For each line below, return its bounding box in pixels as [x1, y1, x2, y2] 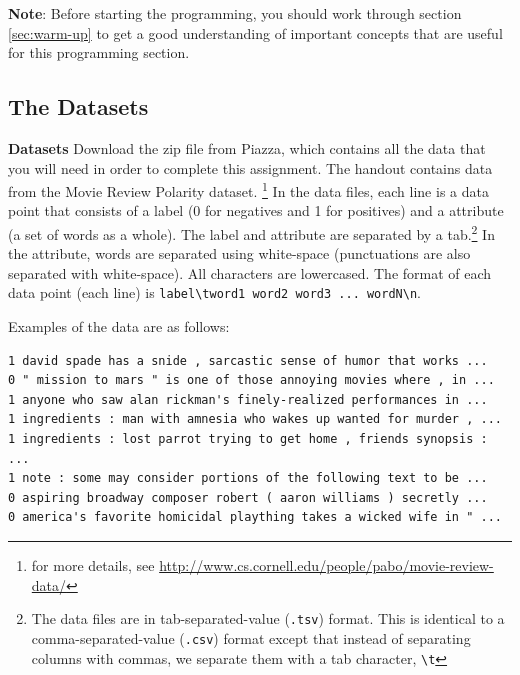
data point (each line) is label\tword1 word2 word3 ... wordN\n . [8, 282, 421, 303]
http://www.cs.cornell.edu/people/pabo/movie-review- [159, 555, 494, 576]
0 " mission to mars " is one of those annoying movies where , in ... [8, 373, 495, 388]
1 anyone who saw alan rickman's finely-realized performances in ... [8, 392, 488, 407]
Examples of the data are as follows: [8, 316, 230, 337]
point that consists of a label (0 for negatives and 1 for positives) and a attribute [8, 200, 504, 221]
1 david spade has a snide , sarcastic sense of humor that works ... [8, 353, 488, 368]
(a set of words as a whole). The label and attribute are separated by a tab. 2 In [8, 221, 495, 244]
